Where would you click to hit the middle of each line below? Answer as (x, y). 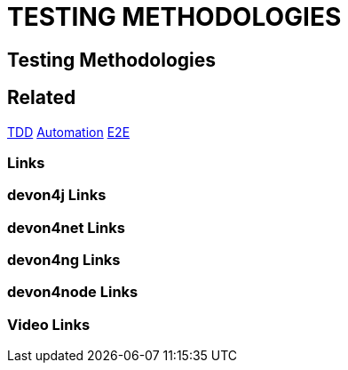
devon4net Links (66, 227)
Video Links (49, 324)
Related (42, 98)
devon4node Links (73, 292)
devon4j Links (57, 195)
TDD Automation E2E (69, 132)
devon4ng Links (64, 260)
